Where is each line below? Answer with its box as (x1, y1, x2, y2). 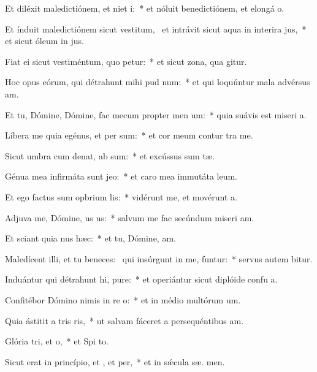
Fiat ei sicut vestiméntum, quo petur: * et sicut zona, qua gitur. (5, 55, 247, 67)
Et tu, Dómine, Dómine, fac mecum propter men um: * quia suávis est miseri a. (5, 108, 307, 121)
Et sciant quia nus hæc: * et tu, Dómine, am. (5, 232, 176, 245)
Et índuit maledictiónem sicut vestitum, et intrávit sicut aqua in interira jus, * (5, 22, 307, 35)
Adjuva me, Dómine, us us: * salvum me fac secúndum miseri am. (5, 211, 254, 224)
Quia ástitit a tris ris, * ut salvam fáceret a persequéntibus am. (5, 314, 244, 327)
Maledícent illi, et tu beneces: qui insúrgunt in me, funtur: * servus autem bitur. (5, 252, 313, 265)
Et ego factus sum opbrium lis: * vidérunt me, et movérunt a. (5, 190, 237, 203)
